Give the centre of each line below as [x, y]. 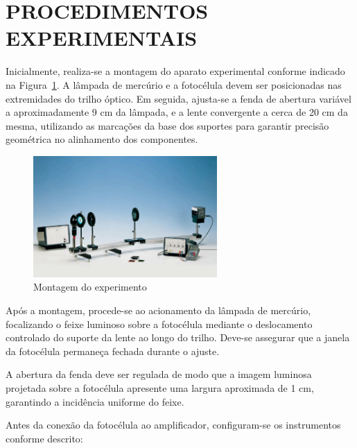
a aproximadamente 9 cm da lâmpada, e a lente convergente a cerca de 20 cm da [177, 112]
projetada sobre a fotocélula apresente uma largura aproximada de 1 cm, [160, 388]
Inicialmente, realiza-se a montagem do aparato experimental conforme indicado [175, 71]
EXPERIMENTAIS [102, 38]
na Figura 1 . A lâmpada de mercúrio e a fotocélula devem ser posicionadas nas [174, 84]
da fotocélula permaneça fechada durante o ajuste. [113, 351]
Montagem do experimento [90, 287]
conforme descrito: [44, 438]
